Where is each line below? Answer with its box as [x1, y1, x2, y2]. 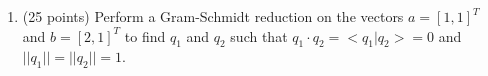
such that [230, 25, 288, 46]
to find [124, 25, 166, 46]
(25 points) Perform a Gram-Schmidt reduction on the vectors [22, 6, 404, 26]
